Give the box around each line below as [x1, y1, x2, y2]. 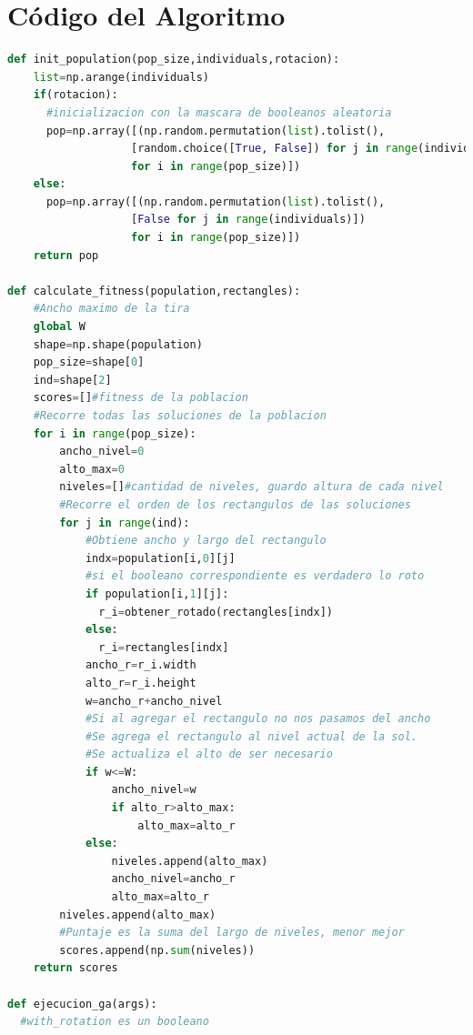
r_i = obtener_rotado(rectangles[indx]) [98, 605, 333, 618]
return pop [33, 248, 99, 262]
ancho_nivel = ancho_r [111, 872, 236, 886]
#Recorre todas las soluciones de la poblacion [33, 409, 327, 422]
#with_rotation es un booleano [20, 1015, 209, 1029]
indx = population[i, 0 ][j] [85, 551, 236, 565]
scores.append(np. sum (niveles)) [59, 943, 256, 957]
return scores [33, 961, 118, 975]
